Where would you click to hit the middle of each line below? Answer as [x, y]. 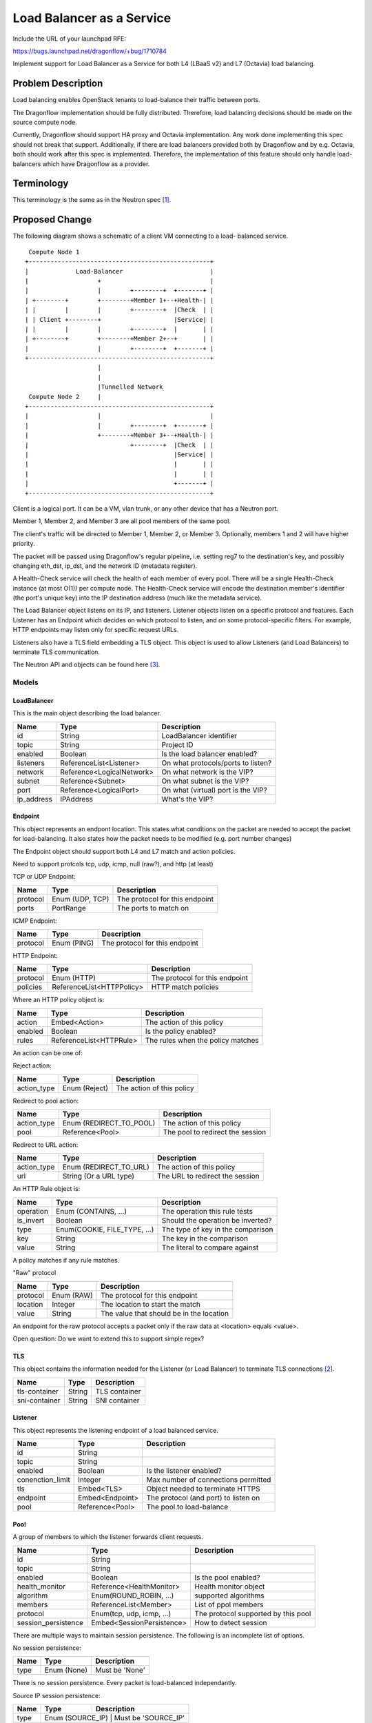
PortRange [69, 908]
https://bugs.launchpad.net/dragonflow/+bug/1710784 [90, 51]
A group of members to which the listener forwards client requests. [108, 1537]
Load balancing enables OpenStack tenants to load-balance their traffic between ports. [137, 100]
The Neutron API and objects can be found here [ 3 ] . [86, 664]
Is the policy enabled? [180, 1031]
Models [25, 682]
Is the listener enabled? [184, 1471]
